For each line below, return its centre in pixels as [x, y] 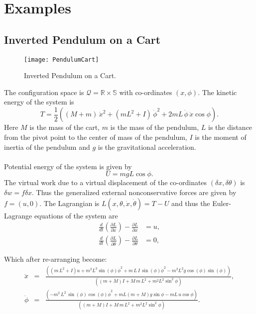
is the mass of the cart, [64, 127]
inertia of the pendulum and [47, 147]
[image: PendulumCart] [62, 59]
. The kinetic [217, 92]
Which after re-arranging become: [56, 259]
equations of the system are [76, 215]
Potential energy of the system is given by [68, 166]
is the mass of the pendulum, [155, 127]
